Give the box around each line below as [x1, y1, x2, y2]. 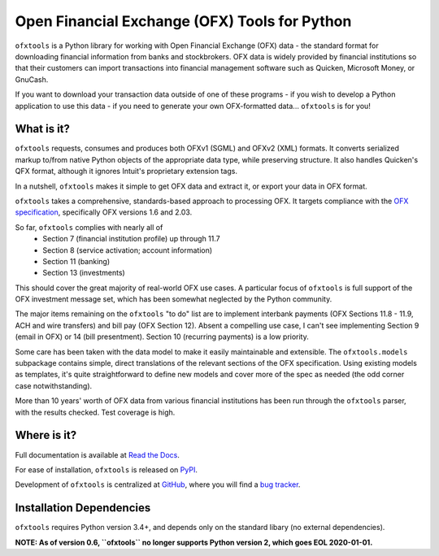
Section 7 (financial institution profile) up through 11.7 [42, 234, 221, 244]
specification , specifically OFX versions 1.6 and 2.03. [15, 207, 193, 217]
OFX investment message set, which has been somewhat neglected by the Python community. [15, 294, 333, 304]
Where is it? [15, 428, 77, 442]
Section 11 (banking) [42, 256, 111, 266]
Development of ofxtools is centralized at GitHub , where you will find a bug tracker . [15, 480, 301, 489]
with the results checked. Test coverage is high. [15, 407, 176, 417]
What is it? [15, 122, 71, 136]
